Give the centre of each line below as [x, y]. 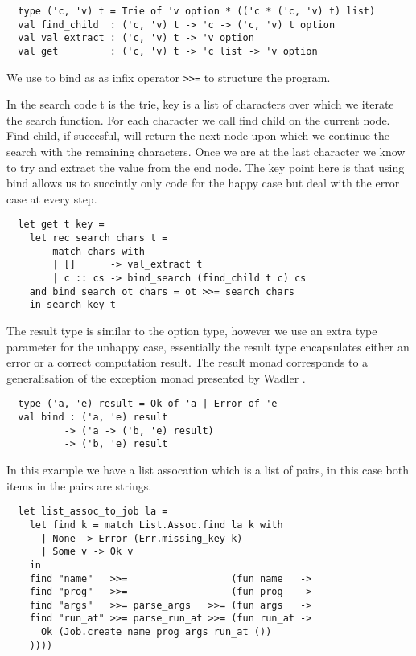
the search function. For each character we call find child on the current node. [198, 119]
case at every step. [52, 198]
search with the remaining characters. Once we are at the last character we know [206, 152]
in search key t [73, 305]
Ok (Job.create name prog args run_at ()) [156, 632]
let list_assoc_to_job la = [93, 512]
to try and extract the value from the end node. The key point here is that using [206, 167]
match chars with [99, 251]
